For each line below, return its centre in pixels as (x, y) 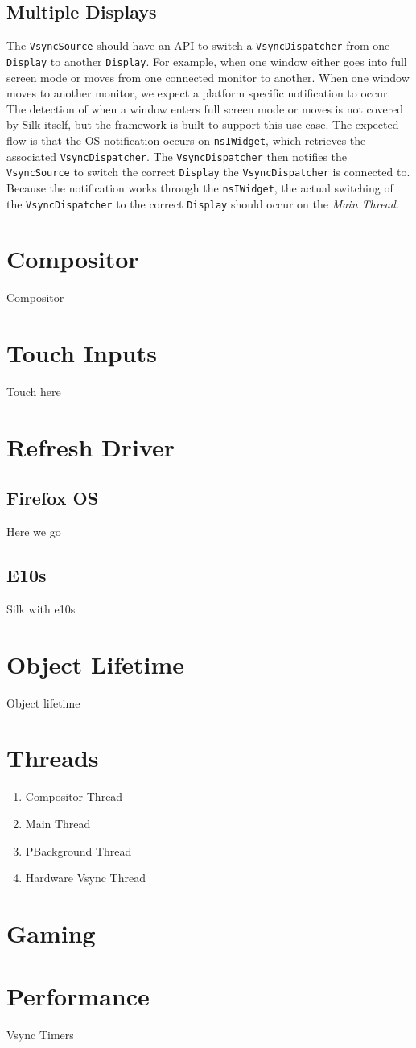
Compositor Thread (74, 796)
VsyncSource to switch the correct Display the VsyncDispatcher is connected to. (208, 172)
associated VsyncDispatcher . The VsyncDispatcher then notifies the (177, 156)
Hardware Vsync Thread (85, 878)
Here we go (34, 532)
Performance (78, 996)
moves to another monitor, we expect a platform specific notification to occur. (199, 93)
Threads (53, 758)
